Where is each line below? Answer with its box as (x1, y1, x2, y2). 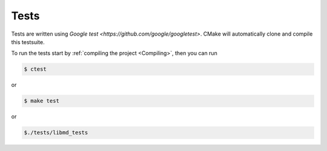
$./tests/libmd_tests (24, 129, 88, 136)
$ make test (24, 97, 60, 104)
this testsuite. (11, 38, 45, 45)
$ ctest (24, 66, 47, 72)
